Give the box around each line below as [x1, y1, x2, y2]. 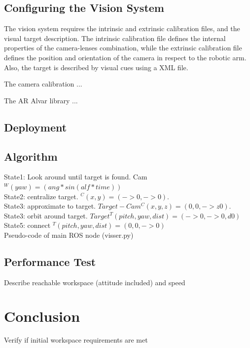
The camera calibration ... [4, 79, 82, 89]
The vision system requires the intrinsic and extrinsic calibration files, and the [4, 23, 240, 34]
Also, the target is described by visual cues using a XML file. [4, 62, 188, 72]
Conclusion [4, 306, 80, 326]
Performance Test [4, 254, 96, 269]
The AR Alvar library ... [4, 95, 78, 105]
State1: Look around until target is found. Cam [4, 172, 147, 182]
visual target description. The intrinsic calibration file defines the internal [4, 33, 226, 43]
